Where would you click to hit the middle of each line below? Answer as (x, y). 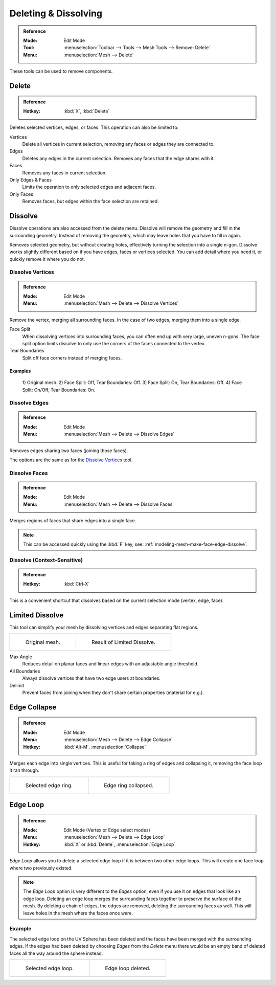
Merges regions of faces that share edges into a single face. (73, 521)
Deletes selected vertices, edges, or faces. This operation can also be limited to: (94, 127)
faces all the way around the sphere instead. (56, 953)
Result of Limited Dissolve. (123, 642)
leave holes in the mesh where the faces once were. (78, 913)
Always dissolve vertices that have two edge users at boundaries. (91, 678)
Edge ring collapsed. (129, 785)
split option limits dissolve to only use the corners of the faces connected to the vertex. (114, 343)
